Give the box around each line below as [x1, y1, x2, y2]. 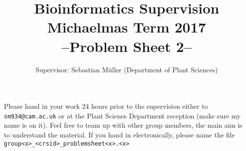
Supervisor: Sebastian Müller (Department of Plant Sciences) [36, 64, 218, 74]
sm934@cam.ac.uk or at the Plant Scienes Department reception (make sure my [4, 110, 241, 120]
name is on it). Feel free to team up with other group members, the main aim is [4, 120, 243, 130]
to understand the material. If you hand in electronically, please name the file [4, 129, 235, 139]
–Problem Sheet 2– [61, 36, 192, 56]
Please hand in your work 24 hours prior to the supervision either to [4, 101, 208, 111]
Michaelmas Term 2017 [47, 17, 206, 37]
